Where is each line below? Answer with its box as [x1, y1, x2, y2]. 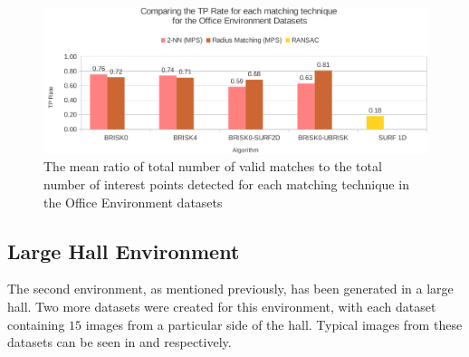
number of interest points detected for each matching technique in [43, 175, 409, 194]
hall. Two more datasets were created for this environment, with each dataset [7, 297, 436, 316]
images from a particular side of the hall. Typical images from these [85, 314, 463, 333]
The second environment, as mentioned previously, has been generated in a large [7, 279, 454, 298]
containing [7, 314, 65, 333]
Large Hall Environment [7, 236, 240, 265]
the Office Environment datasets [43, 192, 223, 211]
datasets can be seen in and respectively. [7, 333, 232, 352]
